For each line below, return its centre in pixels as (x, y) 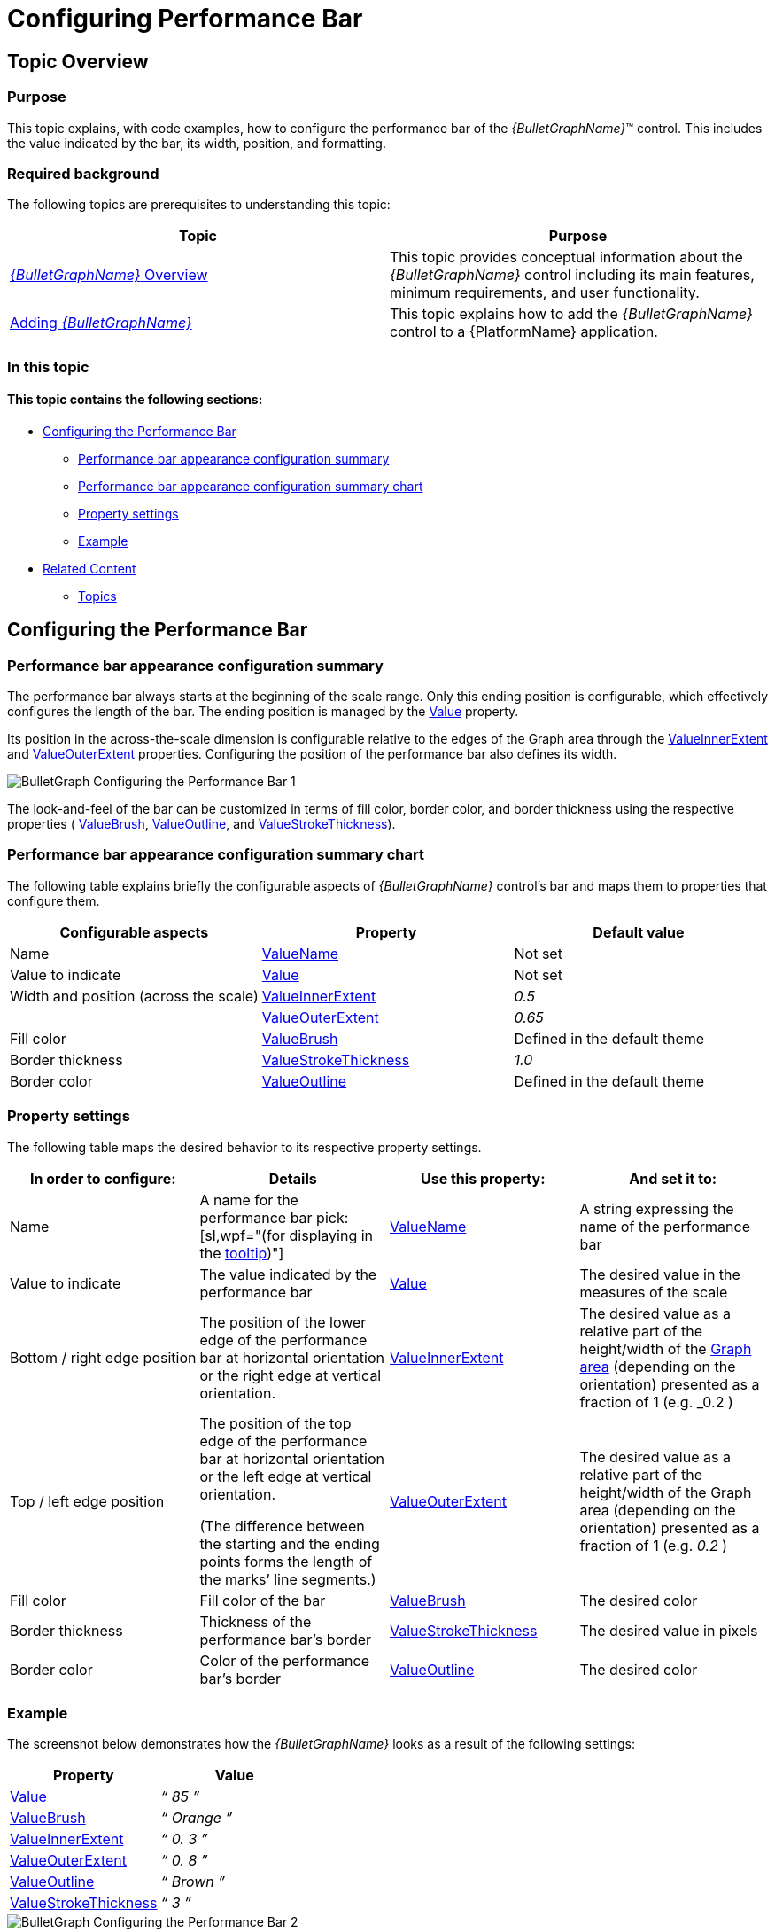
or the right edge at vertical (291, 1375)
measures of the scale (654, 1292)
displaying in (331, 1235)
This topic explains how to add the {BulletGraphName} (571, 314)
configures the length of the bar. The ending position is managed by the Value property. (263, 712)
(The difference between (282, 1526)
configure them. (54, 900)
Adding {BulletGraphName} (101, 323)
